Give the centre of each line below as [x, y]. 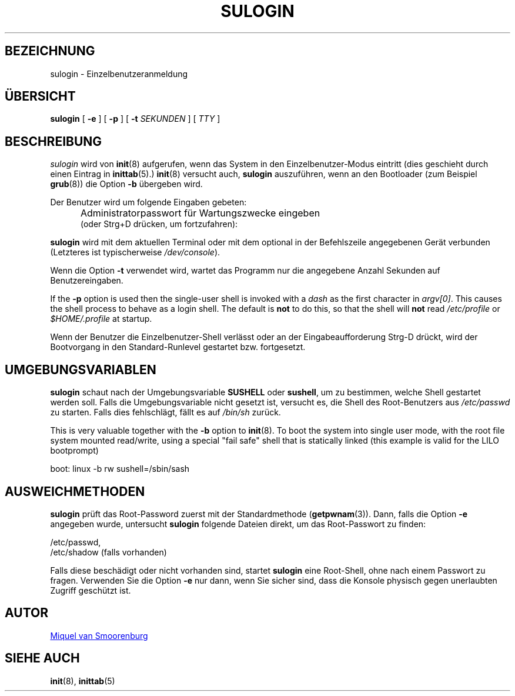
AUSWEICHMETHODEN [75, 491]
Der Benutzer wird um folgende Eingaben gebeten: [148, 202]
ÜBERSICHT [40, 96]
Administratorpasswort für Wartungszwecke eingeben [200, 213]
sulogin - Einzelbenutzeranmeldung [119, 74]
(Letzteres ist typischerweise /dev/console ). [135, 252]
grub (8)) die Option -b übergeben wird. [126, 184]
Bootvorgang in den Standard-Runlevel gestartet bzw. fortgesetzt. [178, 347]
